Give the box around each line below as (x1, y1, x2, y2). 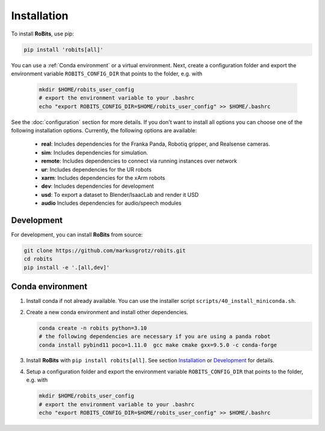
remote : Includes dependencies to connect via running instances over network (41, 157, 237, 165)
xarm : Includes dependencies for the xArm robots (41, 175, 166, 181)
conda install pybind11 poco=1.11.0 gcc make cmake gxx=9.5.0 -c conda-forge (39, 341, 277, 349)
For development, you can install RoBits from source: (11, 231, 143, 238)
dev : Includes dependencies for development (41, 182, 154, 190)
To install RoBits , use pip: (11, 30, 75, 37)
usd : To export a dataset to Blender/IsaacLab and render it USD (41, 191, 199, 198)
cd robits (23, 256, 53, 262)
